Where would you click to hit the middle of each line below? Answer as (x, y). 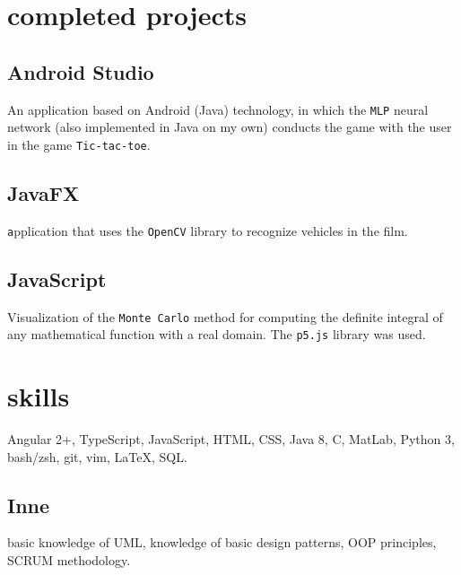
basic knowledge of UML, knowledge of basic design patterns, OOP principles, (222, 542)
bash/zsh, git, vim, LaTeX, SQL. (97, 456)
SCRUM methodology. (69, 559)
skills (39, 396)
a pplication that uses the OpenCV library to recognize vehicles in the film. (208, 230)
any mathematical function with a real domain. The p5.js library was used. (217, 334)
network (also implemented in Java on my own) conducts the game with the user (230, 127)
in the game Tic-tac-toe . (79, 144)
